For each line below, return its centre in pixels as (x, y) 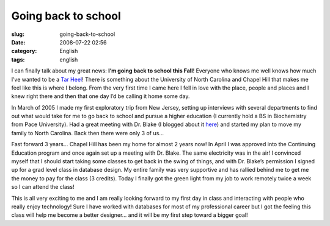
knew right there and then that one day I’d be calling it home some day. (101, 96)
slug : (18, 34)
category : (24, 51)
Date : (18, 42)
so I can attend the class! (43, 187)
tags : (18, 59)
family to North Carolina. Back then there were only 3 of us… (88, 133)
